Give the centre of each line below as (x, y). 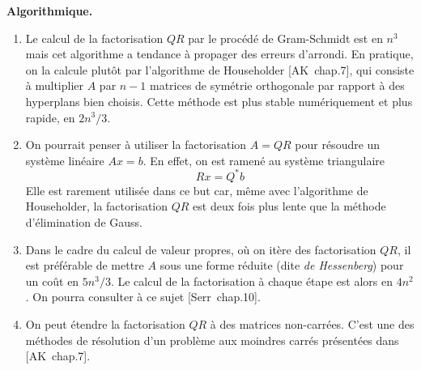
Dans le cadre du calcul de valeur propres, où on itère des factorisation (201, 249)
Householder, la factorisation (97, 206)
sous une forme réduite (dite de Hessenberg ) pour (282, 265)
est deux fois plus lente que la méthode (289, 206)
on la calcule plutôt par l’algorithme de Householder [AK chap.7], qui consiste (220, 69)
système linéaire (65, 160)
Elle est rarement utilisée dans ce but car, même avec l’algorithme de (197, 190)
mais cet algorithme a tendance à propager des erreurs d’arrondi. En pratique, (219, 54)
